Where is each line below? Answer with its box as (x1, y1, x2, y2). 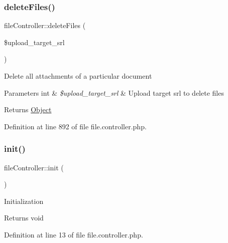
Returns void (4, 212, 44, 223)
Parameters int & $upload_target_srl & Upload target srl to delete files (4, 87, 224, 98)
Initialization (4, 195, 44, 206)
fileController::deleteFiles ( (4, 20, 86, 31)
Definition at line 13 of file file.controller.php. (4, 229, 143, 239)
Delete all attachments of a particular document (4, 71, 152, 81)
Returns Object (4, 104, 52, 115)
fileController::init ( (4, 162, 64, 172)
